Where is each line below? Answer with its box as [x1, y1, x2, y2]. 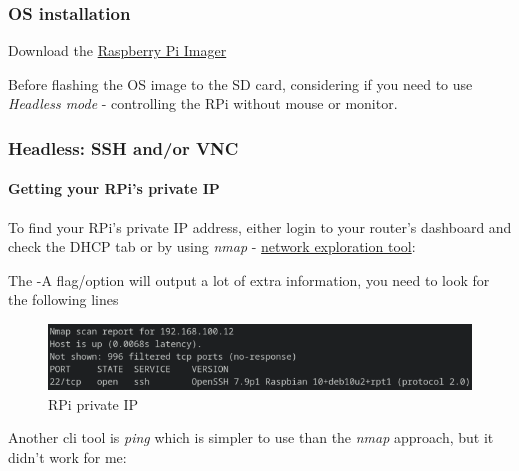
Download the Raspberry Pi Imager [8, 40, 227, 61]
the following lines [8, 289, 119, 310]
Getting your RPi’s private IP [8, 178, 220, 199]
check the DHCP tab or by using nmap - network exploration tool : [8, 236, 416, 257]
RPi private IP [48, 393, 139, 414]
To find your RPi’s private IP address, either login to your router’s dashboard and [8, 216, 512, 237]
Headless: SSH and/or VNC [8, 135, 239, 160]
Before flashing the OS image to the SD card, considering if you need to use [8, 73, 473, 94]
